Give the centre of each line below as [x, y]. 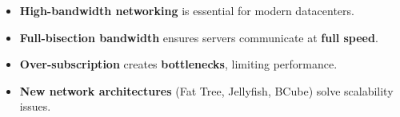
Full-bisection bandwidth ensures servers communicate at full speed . [199, 37]
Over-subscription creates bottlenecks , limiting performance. [178, 64]
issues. [35, 106]
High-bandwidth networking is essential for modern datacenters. [187, 10]
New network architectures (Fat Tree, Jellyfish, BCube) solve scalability [206, 90]
